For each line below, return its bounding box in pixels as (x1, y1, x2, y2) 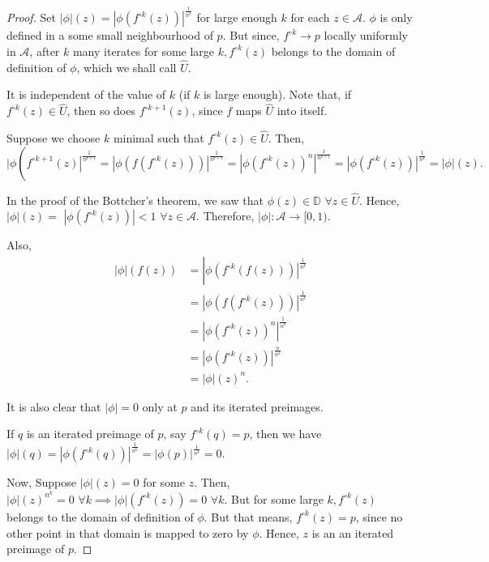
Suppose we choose (6, 129, 101, 146)
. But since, (222, 27, 280, 44)
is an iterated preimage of (26, 425, 154, 442)
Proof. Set (6, 9, 56, 26)
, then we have (249, 425, 322, 442)
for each (290, 9, 330, 26)
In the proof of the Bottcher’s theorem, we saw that (6, 191, 264, 208)
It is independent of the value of (6, 86, 166, 103)
